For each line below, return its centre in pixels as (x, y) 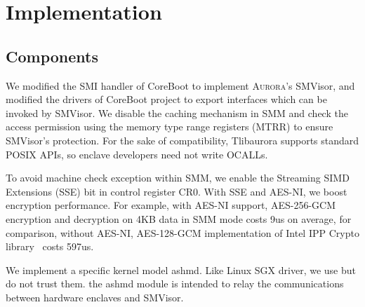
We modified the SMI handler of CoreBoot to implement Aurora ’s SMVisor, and (180, 85)
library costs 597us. (50, 246)
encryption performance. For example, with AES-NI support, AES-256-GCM (171, 205)
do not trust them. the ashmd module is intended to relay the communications (175, 284)
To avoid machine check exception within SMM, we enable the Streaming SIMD (178, 178)
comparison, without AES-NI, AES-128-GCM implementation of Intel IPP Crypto (182, 232)
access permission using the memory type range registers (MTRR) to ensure (170, 127)
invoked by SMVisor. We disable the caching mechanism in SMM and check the (177, 112)
